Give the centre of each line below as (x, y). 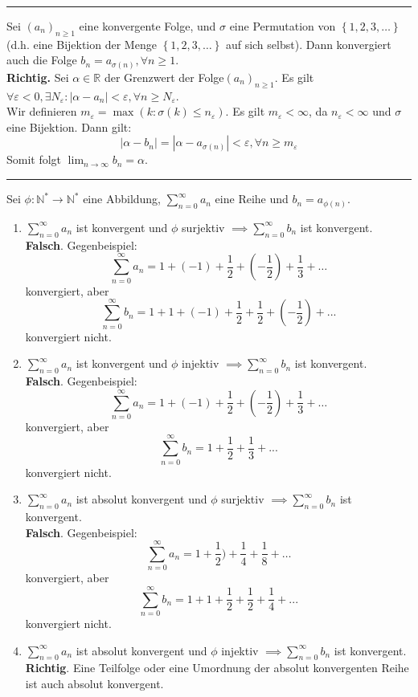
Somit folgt (34, 159)
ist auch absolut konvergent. (94, 683)
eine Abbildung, (122, 199)
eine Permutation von (283, 26)
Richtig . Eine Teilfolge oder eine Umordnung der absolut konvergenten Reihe (217, 668)
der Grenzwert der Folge (164, 77)
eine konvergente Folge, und (148, 26)
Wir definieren (42, 111)
